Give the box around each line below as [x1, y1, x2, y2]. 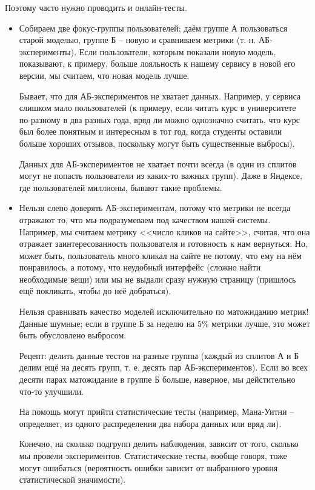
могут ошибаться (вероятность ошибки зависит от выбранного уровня [19, 461, 278, 474]
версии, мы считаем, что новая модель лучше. [19, 69, 190, 81]
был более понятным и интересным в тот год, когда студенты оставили [19, 125, 282, 138]
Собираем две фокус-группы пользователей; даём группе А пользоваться [19, 21, 288, 34]
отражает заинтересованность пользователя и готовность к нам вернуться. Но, [19, 237, 308, 250]
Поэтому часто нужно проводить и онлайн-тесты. [5, 1, 187, 13]
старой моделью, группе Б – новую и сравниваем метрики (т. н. [19, 33, 256, 46]
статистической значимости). [19, 473, 126, 486]
